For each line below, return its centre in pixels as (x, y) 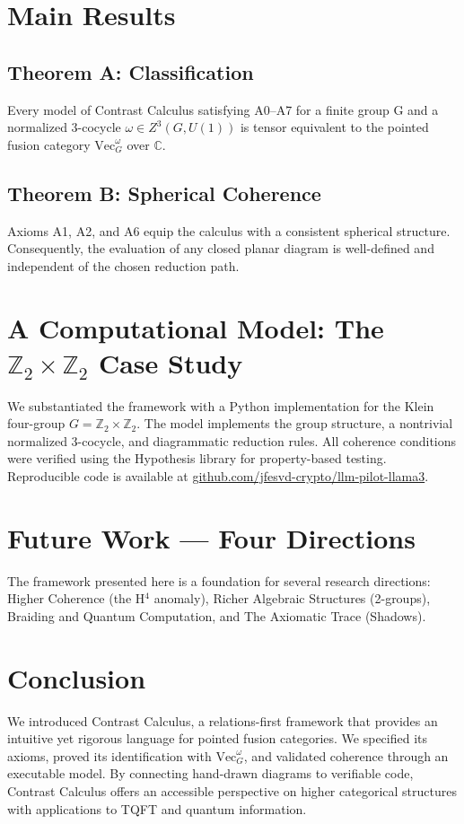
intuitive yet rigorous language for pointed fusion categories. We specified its (218, 738)
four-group (36, 423)
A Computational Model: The (196, 327)
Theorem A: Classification (131, 71)
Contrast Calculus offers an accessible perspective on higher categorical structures (232, 791)
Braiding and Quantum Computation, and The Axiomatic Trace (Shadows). (217, 615)
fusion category (49, 144)
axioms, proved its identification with (109, 755)
